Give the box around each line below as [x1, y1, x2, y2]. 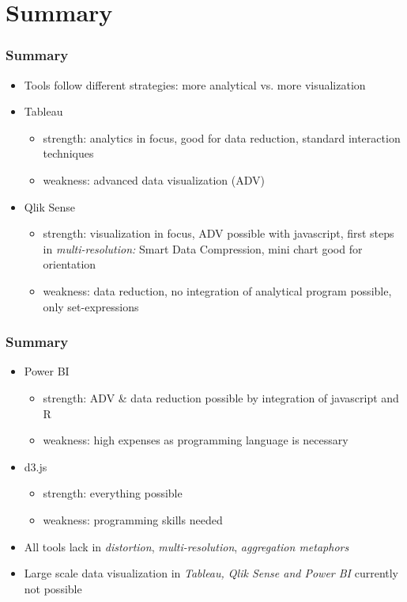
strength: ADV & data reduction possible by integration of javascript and [43, 389, 399, 406]
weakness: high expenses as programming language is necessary [43, 432, 349, 448]
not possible [24, 580, 82, 596]
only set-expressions [43, 298, 139, 314]
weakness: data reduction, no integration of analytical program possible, [43, 282, 392, 299]
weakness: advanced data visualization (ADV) [43, 171, 266, 188]
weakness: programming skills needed [43, 511, 223, 528]
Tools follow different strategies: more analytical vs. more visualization [24, 76, 366, 93]
